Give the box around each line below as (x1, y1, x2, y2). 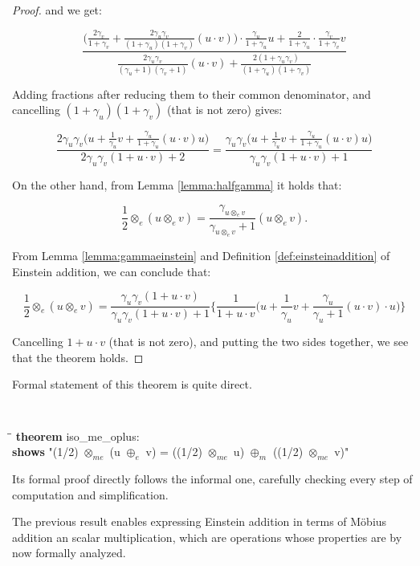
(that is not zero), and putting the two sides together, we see (108, 333, 409, 350)
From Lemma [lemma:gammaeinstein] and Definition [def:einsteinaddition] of (12, 247, 390, 264)
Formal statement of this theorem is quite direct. (12, 376, 252, 393)
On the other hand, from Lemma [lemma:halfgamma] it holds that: (12, 177, 342, 193)
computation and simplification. (12, 486, 169, 503)
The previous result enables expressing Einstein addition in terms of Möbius (12, 513, 387, 530)
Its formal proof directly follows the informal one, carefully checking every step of (12, 470, 413, 487)
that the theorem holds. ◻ (12, 348, 144, 365)
